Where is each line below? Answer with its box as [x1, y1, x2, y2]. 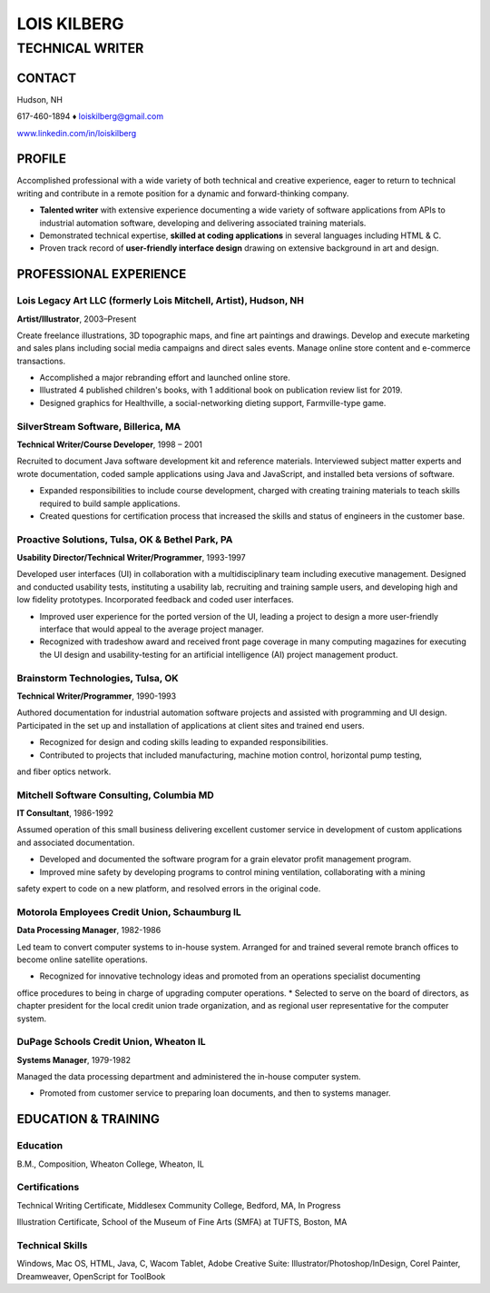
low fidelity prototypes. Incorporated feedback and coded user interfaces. [16, 594, 294, 605]
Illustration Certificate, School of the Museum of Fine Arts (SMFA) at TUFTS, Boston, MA [16, 1217, 348, 1228]
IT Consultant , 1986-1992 [16, 808, 113, 819]
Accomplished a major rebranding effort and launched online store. [39, 373, 290, 383]
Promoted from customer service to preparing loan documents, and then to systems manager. [39, 1088, 391, 1099]
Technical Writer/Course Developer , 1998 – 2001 [16, 439, 203, 450]
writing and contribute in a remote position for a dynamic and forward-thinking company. [16, 187, 349, 199]
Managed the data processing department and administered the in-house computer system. [16, 1071, 361, 1082]
